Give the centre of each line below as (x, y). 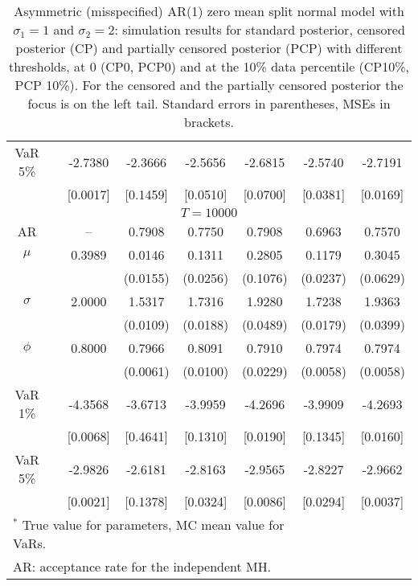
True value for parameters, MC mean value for (153, 525)
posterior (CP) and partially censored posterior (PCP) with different (209, 48)
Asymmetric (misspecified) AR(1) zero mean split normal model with (209, 11)
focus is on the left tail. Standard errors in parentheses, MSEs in (209, 103)
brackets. (209, 122)
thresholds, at (47, 66)
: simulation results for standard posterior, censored (260, 29)
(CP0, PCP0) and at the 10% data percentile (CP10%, (255, 66)
